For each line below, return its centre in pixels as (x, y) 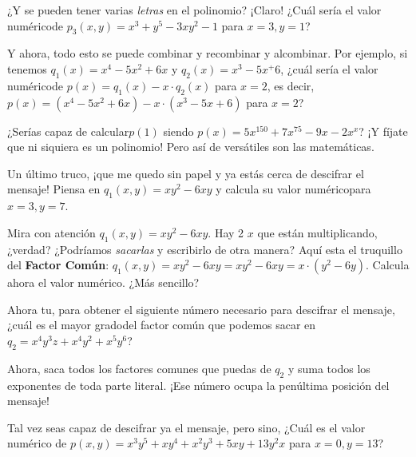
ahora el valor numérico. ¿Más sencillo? (103, 282)
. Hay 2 (226, 232)
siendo (178, 131)
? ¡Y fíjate (383, 131)
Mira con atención (52, 232)
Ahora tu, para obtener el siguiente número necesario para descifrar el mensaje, (201, 309)
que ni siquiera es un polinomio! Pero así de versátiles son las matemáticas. (191, 147)
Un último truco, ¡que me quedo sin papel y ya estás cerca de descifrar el (186, 173)
